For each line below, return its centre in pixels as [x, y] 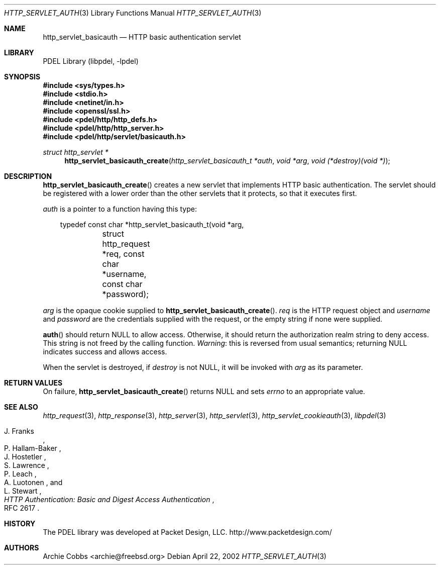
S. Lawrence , [27, 465]
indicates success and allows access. [105, 352]
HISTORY [20, 524]
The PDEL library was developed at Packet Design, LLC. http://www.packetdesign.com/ [187, 532]
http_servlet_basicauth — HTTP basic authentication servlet [142, 37]
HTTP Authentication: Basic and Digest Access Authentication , [109, 499]
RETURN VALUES [33, 383]
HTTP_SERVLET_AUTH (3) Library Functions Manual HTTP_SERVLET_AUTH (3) [133, 13]
